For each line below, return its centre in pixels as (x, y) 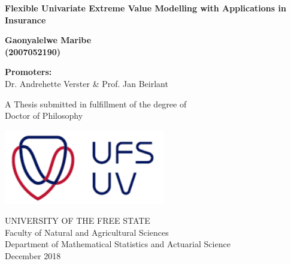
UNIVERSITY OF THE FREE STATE (78, 220)
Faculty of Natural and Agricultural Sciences (87, 232)
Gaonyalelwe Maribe (48, 40)
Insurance (25, 19)
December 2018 (33, 256)
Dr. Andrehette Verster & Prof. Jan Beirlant (87, 83)
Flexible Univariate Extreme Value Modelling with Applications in (145, 8)
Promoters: (28, 72)
